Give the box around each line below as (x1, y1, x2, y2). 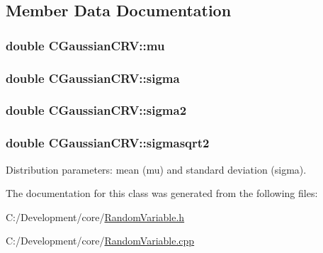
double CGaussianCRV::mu (6, 36, 165, 54)
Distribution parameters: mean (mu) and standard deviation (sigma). (6, 162, 307, 176)
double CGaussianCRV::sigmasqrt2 (6, 134, 210, 152)
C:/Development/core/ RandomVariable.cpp (6, 233, 195, 248)
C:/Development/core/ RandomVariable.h (6, 209, 185, 224)
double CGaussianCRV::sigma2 (6, 101, 187, 119)
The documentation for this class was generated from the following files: (6, 186, 318, 201)
